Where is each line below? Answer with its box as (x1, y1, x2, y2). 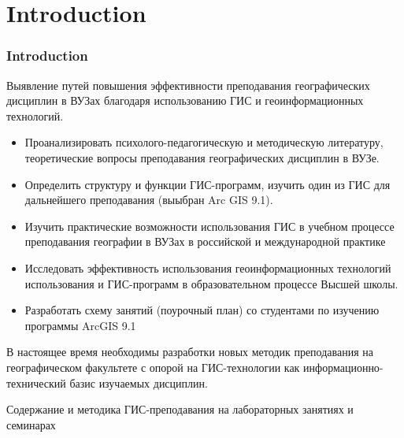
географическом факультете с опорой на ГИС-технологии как (6, 358, 300, 375)
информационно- (303, 358, 384, 375)
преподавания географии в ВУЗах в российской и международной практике (24, 233, 386, 250)
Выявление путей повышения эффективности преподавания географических (6, 76, 370, 93)
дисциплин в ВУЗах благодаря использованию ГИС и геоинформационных (6, 92, 364, 109)
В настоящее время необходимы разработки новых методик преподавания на (6, 343, 373, 360)
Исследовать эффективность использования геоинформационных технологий (24, 259, 391, 276)
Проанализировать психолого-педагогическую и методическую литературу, (24, 134, 384, 150)
